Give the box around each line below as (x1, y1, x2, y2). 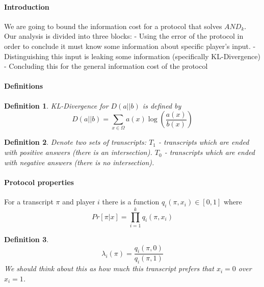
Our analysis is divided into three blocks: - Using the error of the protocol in (4, 31, 244, 41)
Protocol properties (4, 176, 74, 187)
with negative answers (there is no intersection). (4, 156, 154, 167)
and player (62, 196, 95, 207)
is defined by (142, 100, 181, 111)
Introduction (4, 1, 49, 12)
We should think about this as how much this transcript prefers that (4, 263, 214, 274)
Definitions (4, 81, 43, 91)
